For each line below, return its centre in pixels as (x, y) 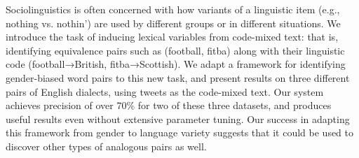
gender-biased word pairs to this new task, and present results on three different (178, 77)
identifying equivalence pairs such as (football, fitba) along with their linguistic (175, 50)
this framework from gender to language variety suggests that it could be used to (180, 132)
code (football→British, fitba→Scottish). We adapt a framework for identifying (176, 64)
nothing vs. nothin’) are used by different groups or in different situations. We (173, 23)
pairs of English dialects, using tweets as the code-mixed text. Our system (165, 91)
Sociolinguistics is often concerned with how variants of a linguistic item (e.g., (173, 9)
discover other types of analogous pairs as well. (106, 146)
